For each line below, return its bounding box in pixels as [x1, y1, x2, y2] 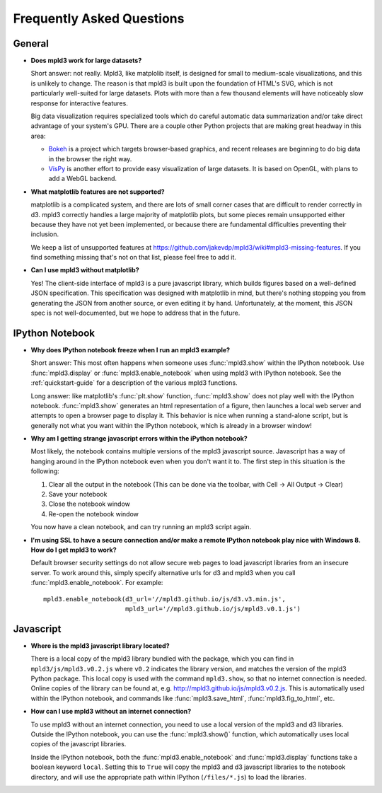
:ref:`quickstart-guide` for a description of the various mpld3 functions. [30, 378, 238, 387]
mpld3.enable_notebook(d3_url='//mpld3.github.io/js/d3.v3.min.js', [43, 595, 286, 603]
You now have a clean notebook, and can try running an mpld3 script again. [30, 523, 252, 531]
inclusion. [30, 230, 59, 238]
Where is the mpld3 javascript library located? [30, 641, 170, 650]
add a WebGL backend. [48, 174, 117, 183]
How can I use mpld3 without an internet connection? [30, 707, 192, 716]
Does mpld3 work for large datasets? [30, 57, 142, 65]
